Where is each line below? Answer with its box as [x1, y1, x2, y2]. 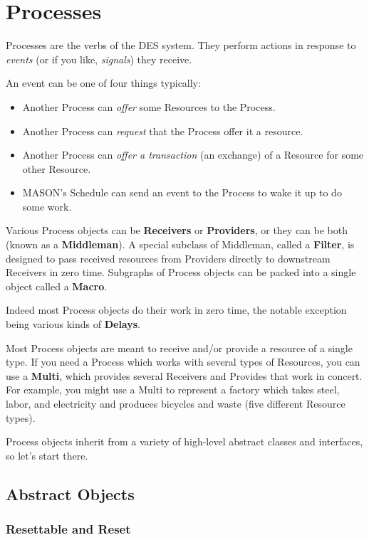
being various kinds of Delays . [6, 317, 140, 332]
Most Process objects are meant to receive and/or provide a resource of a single [6, 340, 353, 355]
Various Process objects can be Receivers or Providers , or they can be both [6, 223, 348, 238]
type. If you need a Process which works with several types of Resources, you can [6, 354, 360, 369]
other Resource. [22, 161, 91, 176]
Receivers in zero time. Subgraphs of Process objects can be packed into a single [6, 265, 356, 280]
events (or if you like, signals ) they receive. [6, 51, 192, 66]
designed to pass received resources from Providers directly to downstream [6, 250, 331, 265]
